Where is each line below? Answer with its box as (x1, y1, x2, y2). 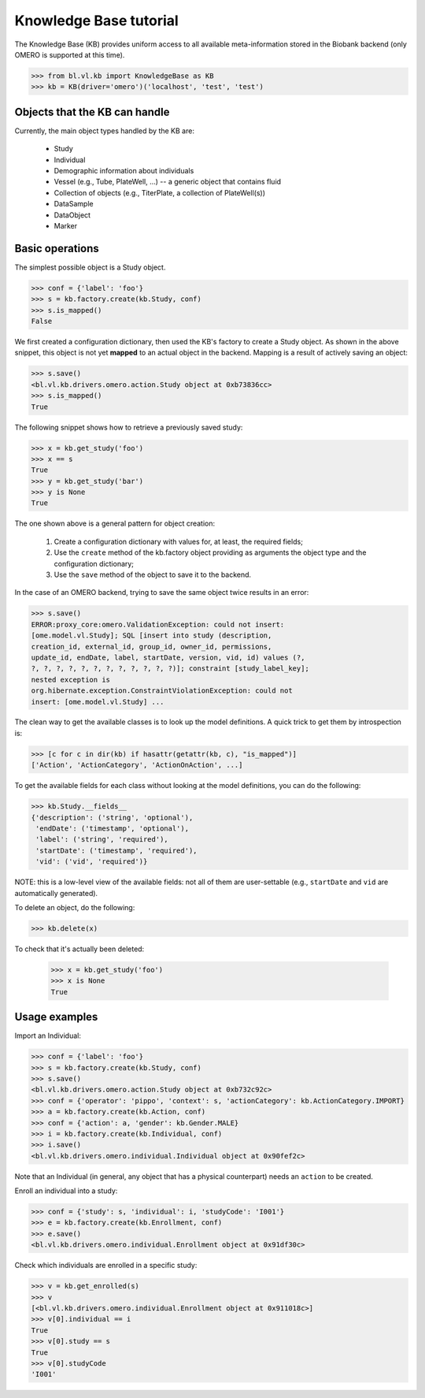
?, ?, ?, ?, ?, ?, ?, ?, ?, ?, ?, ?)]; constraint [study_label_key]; (31, 664, 310, 673)
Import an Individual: (14, 1031, 82, 1040)
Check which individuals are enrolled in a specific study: (14, 1261, 198, 1270)
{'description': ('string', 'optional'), (31, 812, 194, 822)
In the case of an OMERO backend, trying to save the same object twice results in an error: (14, 588, 309, 597)
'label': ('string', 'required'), (35, 835, 168, 844)
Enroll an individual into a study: (14, 1186, 118, 1195)
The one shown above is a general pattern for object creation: (14, 519, 216, 528)
